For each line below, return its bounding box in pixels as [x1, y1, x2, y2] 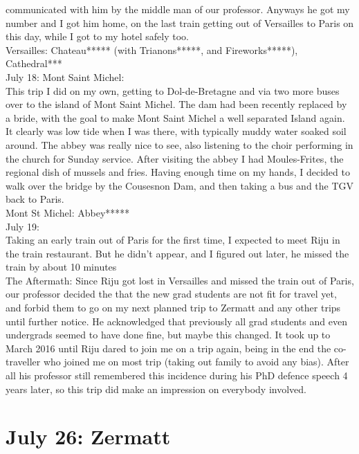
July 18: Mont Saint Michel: [6, 69, 125, 84]
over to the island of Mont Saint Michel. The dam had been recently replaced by [6, 97, 347, 111]
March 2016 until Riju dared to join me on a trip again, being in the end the [6, 340, 331, 355]
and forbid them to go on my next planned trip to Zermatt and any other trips [6, 300, 341, 315]
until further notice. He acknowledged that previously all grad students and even [6, 314, 347, 328]
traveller [6, 354, 41, 369]
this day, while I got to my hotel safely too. [6, 29, 189, 44]
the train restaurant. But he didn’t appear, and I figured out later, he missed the [6, 246, 349, 260]
